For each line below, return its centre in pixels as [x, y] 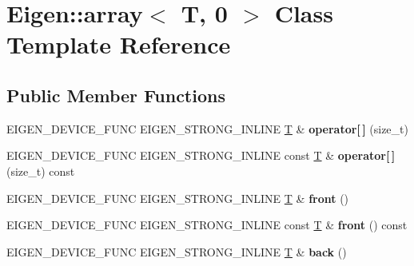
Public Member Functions [116, 95]
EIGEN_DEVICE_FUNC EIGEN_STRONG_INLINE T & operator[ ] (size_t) [207, 128]
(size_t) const [41, 171]
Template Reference [119, 44]
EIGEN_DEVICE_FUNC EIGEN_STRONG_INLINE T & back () [177, 251]
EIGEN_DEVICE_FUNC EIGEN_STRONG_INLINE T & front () [178, 198]
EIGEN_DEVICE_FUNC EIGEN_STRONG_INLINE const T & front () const [207, 225]
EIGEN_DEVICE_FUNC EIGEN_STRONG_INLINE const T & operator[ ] [201, 155]
